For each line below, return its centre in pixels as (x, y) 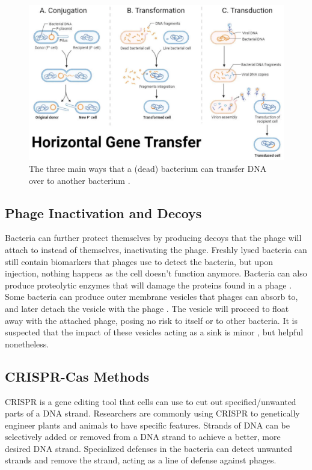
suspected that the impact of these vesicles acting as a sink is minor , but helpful (154, 332)
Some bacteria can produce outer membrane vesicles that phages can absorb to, (151, 297)
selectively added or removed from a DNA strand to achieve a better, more (143, 437)
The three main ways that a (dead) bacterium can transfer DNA (148, 168)
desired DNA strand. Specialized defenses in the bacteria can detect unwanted (149, 448)
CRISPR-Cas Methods (77, 376)
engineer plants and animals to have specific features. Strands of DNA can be (147, 425)
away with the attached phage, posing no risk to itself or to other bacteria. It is (151, 320)
